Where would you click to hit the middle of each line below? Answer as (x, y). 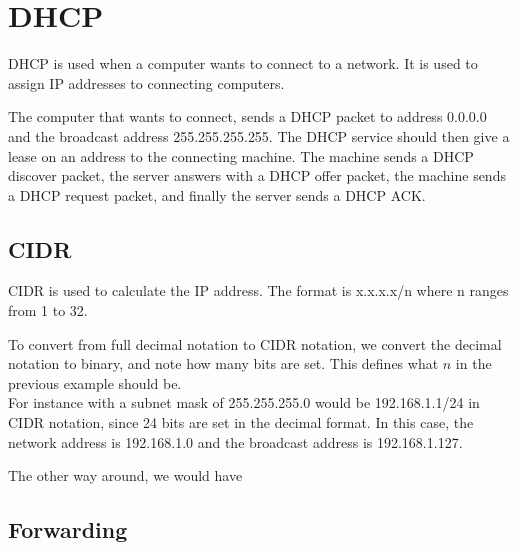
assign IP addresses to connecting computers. (146, 82)
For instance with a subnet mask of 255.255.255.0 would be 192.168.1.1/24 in (244, 402)
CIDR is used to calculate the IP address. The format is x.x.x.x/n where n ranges (258, 290)
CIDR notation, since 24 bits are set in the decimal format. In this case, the (241, 422)
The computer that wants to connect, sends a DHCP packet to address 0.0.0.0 (247, 116)
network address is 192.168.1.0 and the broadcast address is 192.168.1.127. (235, 441)
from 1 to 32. (48, 310)
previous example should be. (95, 382)
